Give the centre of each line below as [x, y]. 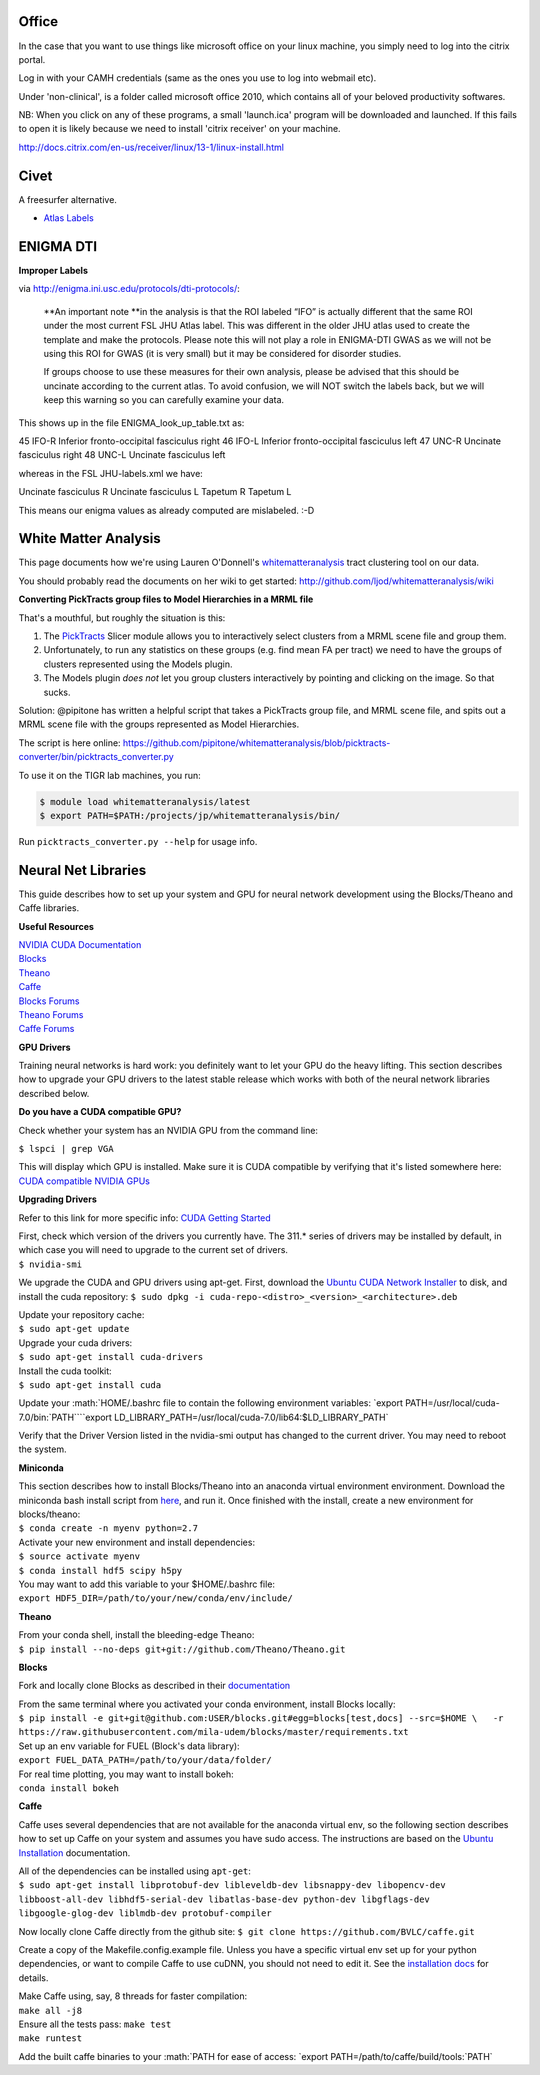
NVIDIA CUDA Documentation [80, 944]
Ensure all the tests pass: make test [95, 2024]
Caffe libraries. [49, 908]
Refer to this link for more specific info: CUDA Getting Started [145, 1217]
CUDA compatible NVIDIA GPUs [84, 1181]
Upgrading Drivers [57, 1199]
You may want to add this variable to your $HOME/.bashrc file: [146, 1584]
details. [33, 1977]
